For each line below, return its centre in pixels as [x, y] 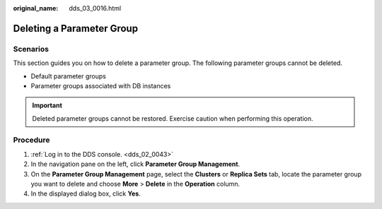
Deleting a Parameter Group [75, 28]
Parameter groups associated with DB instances [101, 85]
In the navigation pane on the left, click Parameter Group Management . [135, 164]
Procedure [31, 140]
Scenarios [31, 49]
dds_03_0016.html [95, 8]
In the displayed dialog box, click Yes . [86, 193]
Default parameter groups [68, 76]
